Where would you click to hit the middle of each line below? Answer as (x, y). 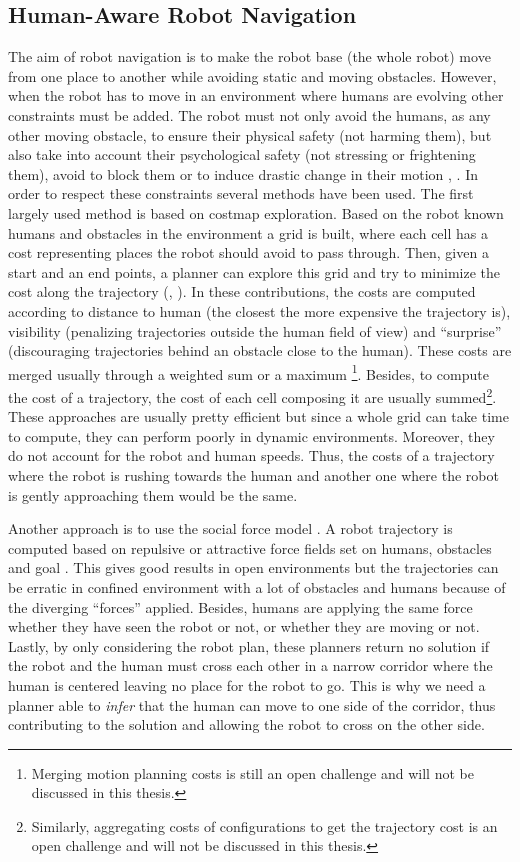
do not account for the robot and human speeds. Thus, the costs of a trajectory (251, 455)
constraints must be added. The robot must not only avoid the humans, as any (249, 114)
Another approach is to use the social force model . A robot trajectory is (230, 528)
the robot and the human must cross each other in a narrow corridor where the (250, 665)
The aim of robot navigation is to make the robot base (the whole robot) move (249, 56)
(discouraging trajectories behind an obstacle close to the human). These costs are (260, 350)
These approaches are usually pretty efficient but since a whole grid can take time (258, 416)
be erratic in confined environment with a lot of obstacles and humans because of (257, 586)
